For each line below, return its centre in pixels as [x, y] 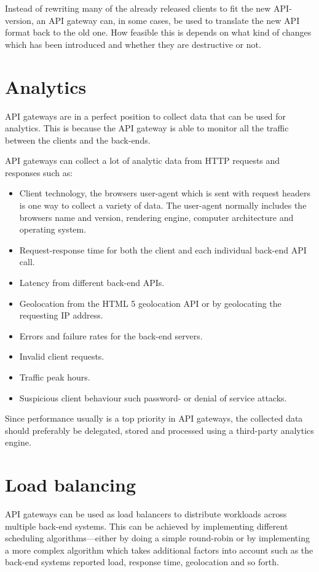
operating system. [53, 229]
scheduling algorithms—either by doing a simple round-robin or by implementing [157, 538]
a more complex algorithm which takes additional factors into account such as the [159, 550]
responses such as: [39, 172]
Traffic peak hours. [55, 377]
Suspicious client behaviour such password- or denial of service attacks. [153, 397]
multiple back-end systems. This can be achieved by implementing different [147, 526]
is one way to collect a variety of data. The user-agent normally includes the [163, 205]
